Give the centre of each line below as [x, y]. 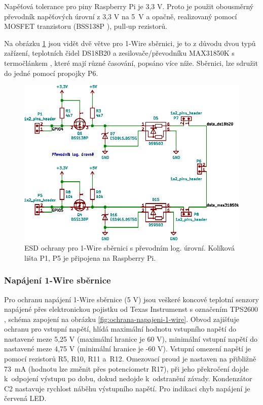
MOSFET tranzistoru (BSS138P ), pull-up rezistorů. [86, 26]
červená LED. [25, 398]
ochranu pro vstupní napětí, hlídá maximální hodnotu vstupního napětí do [120, 329]
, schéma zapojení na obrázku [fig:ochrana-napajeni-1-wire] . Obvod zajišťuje [122, 319]
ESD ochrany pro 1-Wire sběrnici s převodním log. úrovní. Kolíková [129, 248]
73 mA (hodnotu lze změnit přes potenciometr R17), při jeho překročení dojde [126, 368]
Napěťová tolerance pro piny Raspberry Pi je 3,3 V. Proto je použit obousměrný [129, 6]
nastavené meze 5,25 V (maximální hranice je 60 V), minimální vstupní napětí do [131, 338]
